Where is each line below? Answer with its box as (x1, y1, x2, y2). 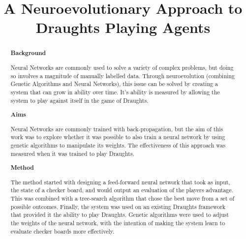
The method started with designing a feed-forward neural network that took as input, (10, 178, 230, 186)
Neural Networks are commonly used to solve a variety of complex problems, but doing (10, 63, 234, 71)
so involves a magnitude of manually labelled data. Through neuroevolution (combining (10, 71, 235, 80)
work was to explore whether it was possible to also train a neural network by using (10, 133, 225, 141)
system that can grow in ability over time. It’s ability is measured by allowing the (10, 88, 220, 96)
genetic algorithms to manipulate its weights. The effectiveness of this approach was (10, 141, 226, 149)
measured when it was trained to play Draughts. (10, 149, 134, 157)
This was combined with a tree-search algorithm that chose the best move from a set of (10, 194, 235, 202)
